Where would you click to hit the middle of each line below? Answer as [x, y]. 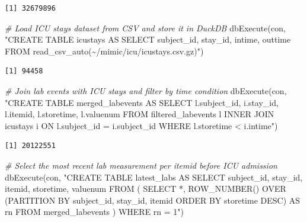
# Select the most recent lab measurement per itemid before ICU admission [141, 165]
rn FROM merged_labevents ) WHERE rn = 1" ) [95, 212]
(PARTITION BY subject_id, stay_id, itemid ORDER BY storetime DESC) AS [153, 200]
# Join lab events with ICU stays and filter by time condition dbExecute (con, [146, 90]
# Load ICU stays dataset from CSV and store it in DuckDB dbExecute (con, [145, 28]
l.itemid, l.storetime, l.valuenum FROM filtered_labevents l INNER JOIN [140, 114]
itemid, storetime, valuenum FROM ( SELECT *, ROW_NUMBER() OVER [145, 189]
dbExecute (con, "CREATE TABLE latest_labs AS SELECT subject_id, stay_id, [154, 177]
